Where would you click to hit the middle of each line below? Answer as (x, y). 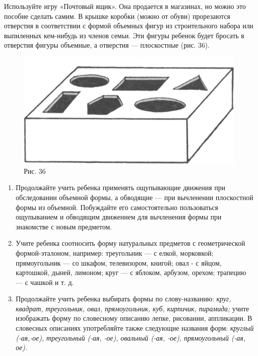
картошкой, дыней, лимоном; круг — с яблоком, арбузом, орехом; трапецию (131, 272)
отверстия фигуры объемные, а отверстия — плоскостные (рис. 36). (107, 45)
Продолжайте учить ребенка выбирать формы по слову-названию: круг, (123, 299)
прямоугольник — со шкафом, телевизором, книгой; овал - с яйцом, (119, 262)
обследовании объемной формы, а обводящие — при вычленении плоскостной (134, 197)
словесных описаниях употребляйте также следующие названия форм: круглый (135, 328)
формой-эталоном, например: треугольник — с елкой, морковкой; (115, 252)
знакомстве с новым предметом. (64, 226)
